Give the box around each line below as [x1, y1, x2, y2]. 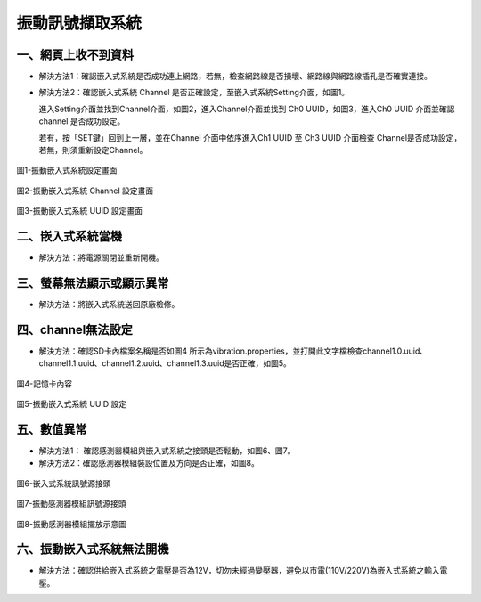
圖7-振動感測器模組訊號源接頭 [16, 499, 126, 509]
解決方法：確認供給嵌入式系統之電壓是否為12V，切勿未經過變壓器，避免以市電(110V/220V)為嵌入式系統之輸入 [38, 565, 440, 576]
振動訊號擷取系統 [16, 13, 143, 33]
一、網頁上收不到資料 [16, 47, 134, 62]
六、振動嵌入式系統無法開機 [16, 541, 169, 557]
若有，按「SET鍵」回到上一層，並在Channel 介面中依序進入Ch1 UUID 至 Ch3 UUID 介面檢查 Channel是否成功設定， [38, 132, 462, 142]
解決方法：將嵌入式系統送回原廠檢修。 [38, 299, 180, 309]
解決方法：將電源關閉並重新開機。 [38, 252, 164, 263]
